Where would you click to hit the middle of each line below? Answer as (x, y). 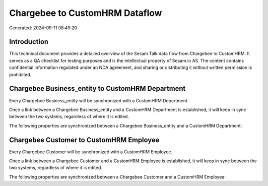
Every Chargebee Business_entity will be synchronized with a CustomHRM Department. (99, 100)
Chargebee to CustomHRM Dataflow (86, 13)
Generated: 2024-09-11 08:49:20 (43, 28)
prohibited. (20, 74)
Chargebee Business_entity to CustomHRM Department (97, 89)
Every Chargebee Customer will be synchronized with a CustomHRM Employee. (91, 152)
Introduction (29, 42)
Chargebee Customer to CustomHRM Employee (84, 140)
